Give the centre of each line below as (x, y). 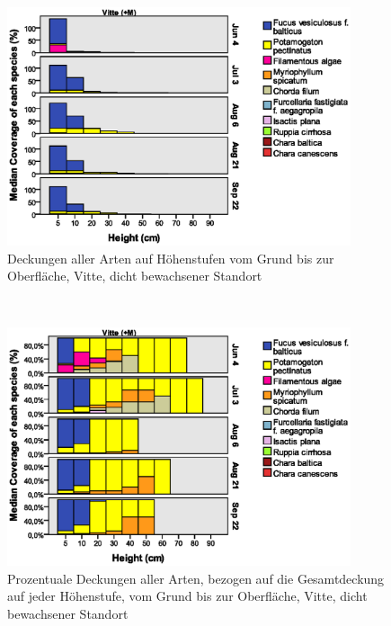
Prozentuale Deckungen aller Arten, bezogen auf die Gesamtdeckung (196, 578)
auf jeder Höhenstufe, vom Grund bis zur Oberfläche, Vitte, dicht (187, 596)
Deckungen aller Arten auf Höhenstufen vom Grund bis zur (171, 258)
